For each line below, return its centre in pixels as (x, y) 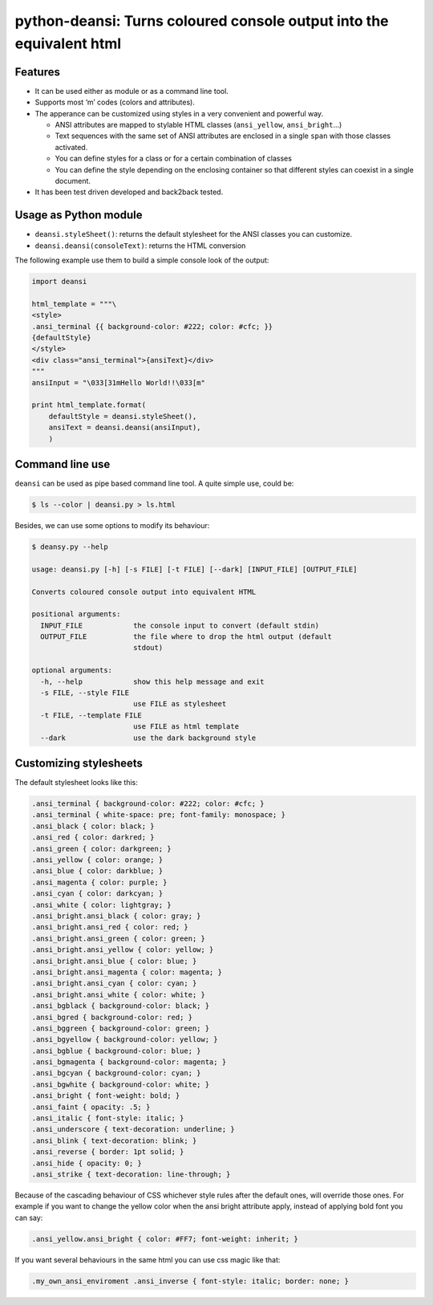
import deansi (59, 282)
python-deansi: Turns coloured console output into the (202, 21)
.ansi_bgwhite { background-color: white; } (121, 1084)
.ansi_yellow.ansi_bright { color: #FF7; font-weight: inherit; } (165, 1239)
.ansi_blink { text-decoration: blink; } (114, 1140)
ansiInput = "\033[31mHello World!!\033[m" (119, 382)
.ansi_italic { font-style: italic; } (108, 1118)
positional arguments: (76, 614)
